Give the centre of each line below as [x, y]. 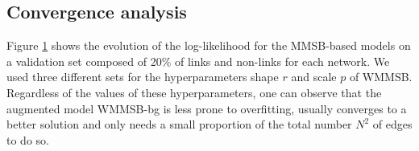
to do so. [28, 139]
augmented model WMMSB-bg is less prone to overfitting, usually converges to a [207, 108]
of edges [392, 124]
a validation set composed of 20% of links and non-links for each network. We [198, 61]
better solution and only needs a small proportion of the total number [179, 124]
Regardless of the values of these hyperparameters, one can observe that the [194, 92]
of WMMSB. [381, 77]
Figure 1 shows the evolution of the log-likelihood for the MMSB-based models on [209, 45]
